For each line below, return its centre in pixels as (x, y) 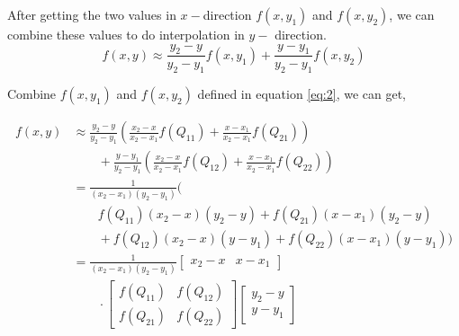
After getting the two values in (92, 14)
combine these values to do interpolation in (126, 34)
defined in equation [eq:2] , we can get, (302, 94)
